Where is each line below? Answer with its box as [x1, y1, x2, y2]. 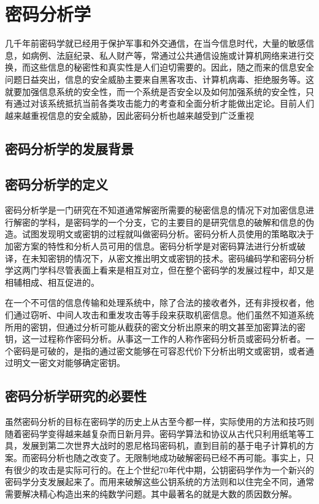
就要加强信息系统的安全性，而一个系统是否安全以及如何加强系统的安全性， [5, 85, 306, 97]
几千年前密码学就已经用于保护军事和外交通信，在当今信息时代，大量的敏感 [5, 37, 306, 50]
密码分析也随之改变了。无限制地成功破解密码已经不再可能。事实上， [30, 451, 306, 464]
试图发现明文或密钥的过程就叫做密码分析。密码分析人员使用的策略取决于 [21, 227, 314, 240]
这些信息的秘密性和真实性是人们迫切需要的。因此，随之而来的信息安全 [30, 61, 314, 74]
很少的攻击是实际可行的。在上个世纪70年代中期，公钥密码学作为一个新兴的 [13, 463, 314, 476]
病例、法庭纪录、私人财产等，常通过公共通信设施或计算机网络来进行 [30, 48, 306, 61]
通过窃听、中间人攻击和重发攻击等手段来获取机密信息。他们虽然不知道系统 [13, 308, 314, 321]
